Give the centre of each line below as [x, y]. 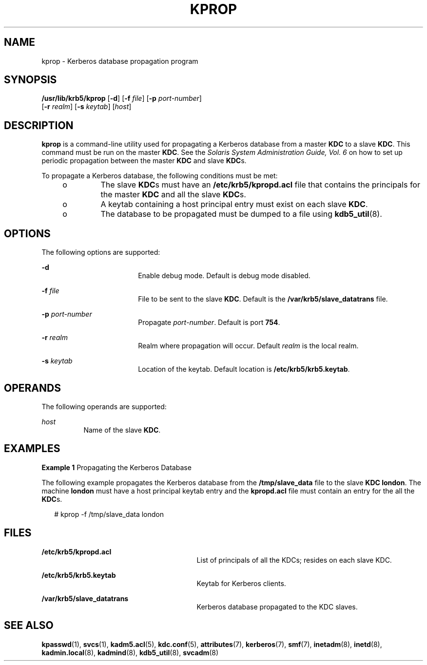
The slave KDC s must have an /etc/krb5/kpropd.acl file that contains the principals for [260, 185]
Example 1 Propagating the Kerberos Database [116, 467]
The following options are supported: [101, 252]
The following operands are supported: [104, 406]
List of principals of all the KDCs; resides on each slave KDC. [294, 560]
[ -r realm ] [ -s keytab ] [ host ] [87, 107]
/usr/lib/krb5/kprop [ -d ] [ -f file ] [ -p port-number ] [122, 98]
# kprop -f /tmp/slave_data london [109, 514]
